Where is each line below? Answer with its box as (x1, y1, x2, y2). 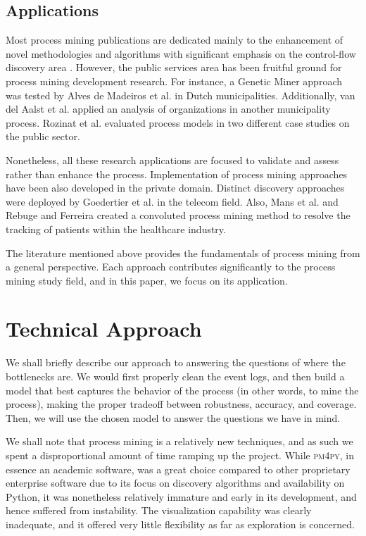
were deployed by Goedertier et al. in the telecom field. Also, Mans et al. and (6, 194, 339, 208)
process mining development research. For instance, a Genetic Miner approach (6, 73, 342, 88)
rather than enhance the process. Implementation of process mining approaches (6, 166, 348, 181)
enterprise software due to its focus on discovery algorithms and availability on (6, 475, 345, 490)
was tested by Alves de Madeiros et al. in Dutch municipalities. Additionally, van (6, 87, 355, 102)
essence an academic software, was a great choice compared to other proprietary (6, 461, 351, 476)
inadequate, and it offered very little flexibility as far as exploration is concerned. (6, 516, 355, 531)
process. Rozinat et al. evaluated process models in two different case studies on (6, 115, 350, 130)
